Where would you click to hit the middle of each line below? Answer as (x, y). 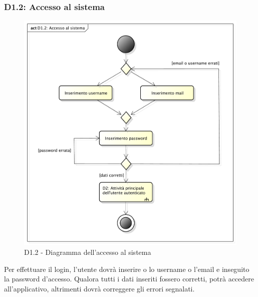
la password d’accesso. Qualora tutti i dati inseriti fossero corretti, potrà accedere (129, 279)
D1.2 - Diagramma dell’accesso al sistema (88, 252)
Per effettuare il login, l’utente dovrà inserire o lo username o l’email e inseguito (127, 269)
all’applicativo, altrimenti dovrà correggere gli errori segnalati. (99, 288)
